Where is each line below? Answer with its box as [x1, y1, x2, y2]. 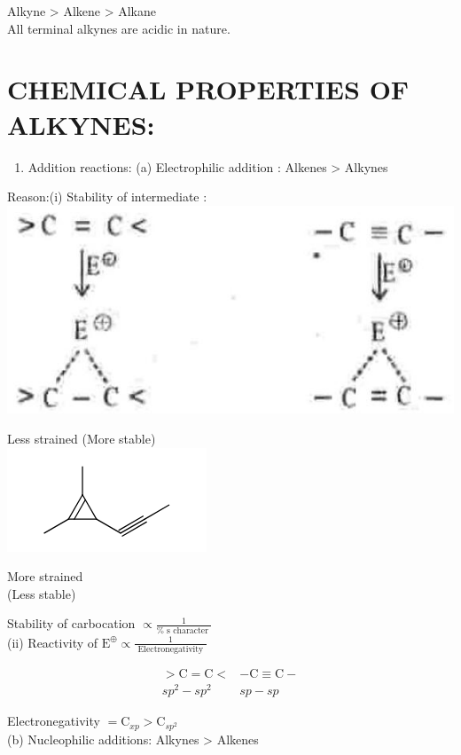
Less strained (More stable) [7, 429, 156, 447]
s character [167, 625, 208, 635]
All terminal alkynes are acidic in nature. [7, 19, 230, 37]
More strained [7, 567, 83, 586]
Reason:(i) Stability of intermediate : [7, 187, 207, 206]
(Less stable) [7, 584, 76, 602]
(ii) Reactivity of [7, 633, 98, 651]
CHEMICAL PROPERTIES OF [7, 71, 410, 107]
